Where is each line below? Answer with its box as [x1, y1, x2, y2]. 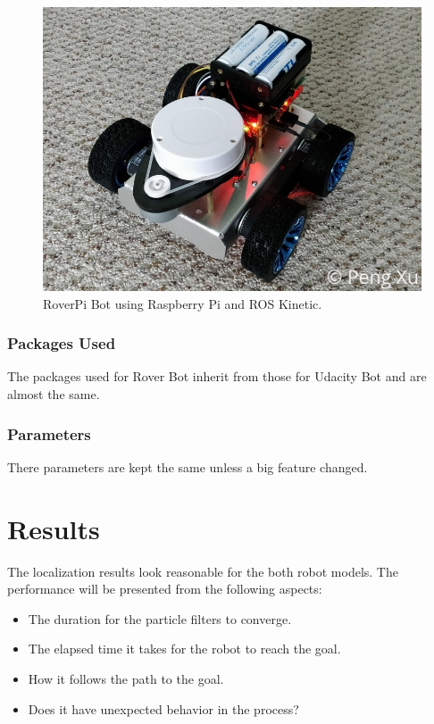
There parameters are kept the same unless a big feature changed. [7, 457, 368, 476]
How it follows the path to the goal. [28, 669, 224, 687]
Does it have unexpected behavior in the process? [28, 699, 299, 718]
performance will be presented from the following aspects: [7, 579, 322, 598]
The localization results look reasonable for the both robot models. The [7, 562, 398, 580]
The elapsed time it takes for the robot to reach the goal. [28, 639, 341, 658]
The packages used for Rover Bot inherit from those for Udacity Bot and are [7, 367, 427, 386]
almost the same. [7, 385, 100, 403]
